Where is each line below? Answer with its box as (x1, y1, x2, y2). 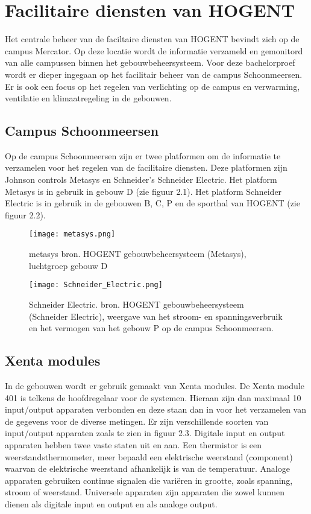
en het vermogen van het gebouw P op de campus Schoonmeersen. (29, 322, 274, 334)
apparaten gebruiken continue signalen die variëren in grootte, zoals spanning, (5, 474, 293, 486)
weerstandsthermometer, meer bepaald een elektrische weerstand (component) (5, 450, 293, 463)
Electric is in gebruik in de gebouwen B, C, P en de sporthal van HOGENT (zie (5, 197, 300, 209)
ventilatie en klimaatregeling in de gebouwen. (5, 92, 172, 104)
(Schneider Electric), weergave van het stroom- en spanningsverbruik (29, 309, 283, 322)
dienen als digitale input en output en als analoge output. (5, 497, 218, 510)
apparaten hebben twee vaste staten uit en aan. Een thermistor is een (5, 438, 262, 451)
